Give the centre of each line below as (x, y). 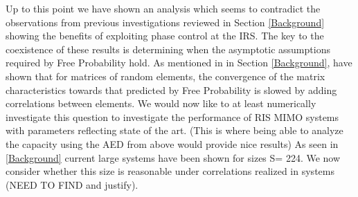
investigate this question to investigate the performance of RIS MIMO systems (172, 116)
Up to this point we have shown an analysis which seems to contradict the (163, 8)
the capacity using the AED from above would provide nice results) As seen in (172, 143)
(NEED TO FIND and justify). (72, 184)
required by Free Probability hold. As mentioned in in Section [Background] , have (179, 63)
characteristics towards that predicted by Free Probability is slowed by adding (171, 90)
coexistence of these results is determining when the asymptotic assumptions (168, 49)
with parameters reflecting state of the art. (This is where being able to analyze (174, 130)
